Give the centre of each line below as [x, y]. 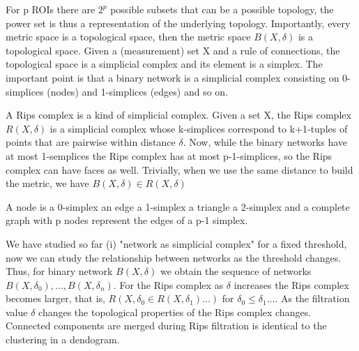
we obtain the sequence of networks [236, 271]
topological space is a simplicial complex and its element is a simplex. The [164, 64]
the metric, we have [47, 183]
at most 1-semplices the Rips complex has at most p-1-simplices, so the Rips [169, 155]
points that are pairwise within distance [91, 142]
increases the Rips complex [291, 284]
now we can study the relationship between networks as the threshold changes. [174, 257]
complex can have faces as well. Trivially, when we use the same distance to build [179, 169]
